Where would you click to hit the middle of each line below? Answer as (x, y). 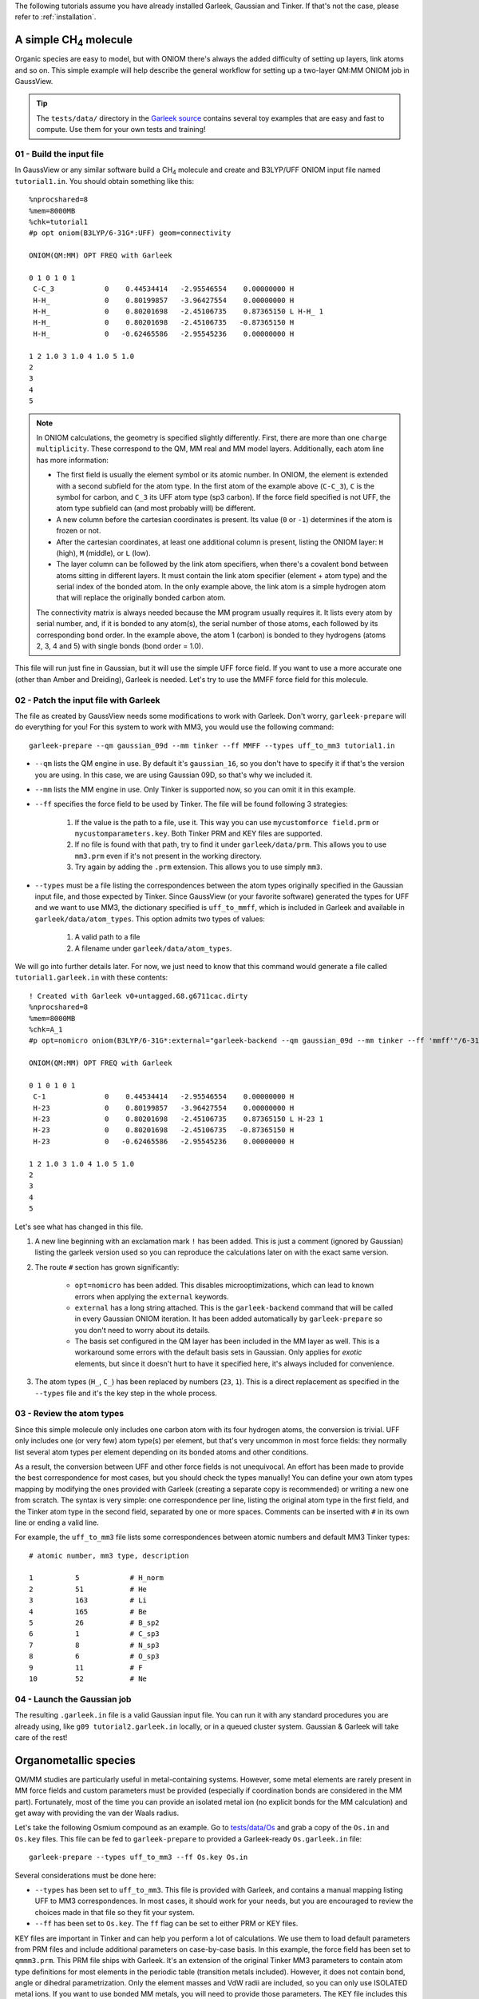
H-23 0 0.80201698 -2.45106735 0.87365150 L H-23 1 (178, 1119)
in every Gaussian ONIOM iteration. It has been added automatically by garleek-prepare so (229, 1319)
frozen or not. (79, 531)
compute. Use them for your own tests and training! (121, 130)
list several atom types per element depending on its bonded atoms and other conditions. (162, 1452)
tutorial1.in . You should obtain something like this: (105, 181)
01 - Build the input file (59, 154)
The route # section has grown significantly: (107, 1267)
